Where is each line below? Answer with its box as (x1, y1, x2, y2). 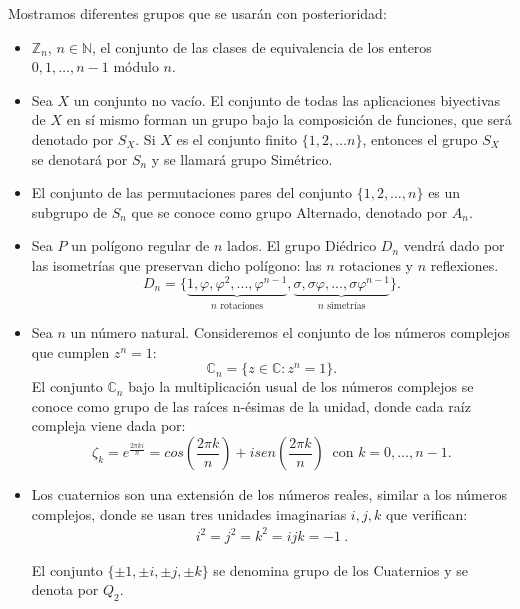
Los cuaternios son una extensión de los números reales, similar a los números (31, 484, 507, 505)
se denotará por (31, 148, 128, 169)
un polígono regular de (71, 235, 210, 256)
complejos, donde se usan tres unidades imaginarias (31, 503, 347, 524)
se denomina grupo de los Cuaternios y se (213, 559, 469, 580)
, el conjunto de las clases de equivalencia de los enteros (91, 36, 432, 57)
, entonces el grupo (362, 128, 478, 149)
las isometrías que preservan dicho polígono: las (31, 254, 322, 275)
